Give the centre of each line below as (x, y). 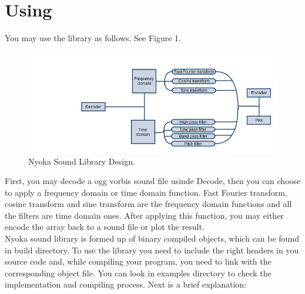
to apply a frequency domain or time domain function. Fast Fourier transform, (146, 192)
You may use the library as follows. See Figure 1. (93, 38)
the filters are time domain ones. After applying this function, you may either (144, 215)
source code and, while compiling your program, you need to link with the (138, 261)
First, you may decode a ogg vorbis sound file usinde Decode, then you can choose (153, 181)
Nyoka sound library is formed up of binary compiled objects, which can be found (152, 238)
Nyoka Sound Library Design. (82, 161)
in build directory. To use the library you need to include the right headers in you (152, 250)
